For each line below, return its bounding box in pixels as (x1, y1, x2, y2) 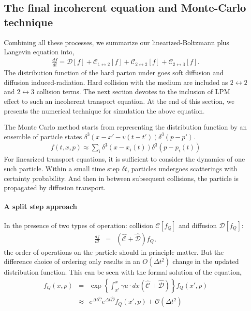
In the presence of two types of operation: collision (4, 220, 153, 230)
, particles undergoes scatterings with (127, 163, 237, 173)
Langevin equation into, (4, 47, 74, 57)
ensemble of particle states (4, 131, 82, 141)
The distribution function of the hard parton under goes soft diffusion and (4, 67, 224, 78)
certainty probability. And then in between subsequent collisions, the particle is (4, 173, 239, 183)
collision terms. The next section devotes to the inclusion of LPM (36, 86, 230, 97)
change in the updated (172, 256, 239, 266)
